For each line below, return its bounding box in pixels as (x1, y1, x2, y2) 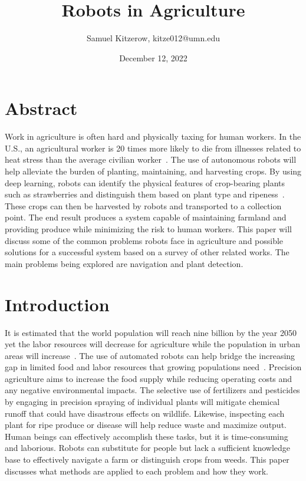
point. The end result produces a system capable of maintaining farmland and (5, 211, 287, 223)
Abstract (5, 96, 78, 120)
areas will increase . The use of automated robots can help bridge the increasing (5, 349, 295, 361)
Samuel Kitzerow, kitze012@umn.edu (87, 32, 220, 44)
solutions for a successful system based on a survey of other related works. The (5, 246, 289, 258)
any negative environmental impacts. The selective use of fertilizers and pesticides (5, 384, 300, 396)
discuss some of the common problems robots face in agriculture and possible (5, 234, 284, 246)
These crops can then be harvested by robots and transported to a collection (5, 199, 282, 212)
